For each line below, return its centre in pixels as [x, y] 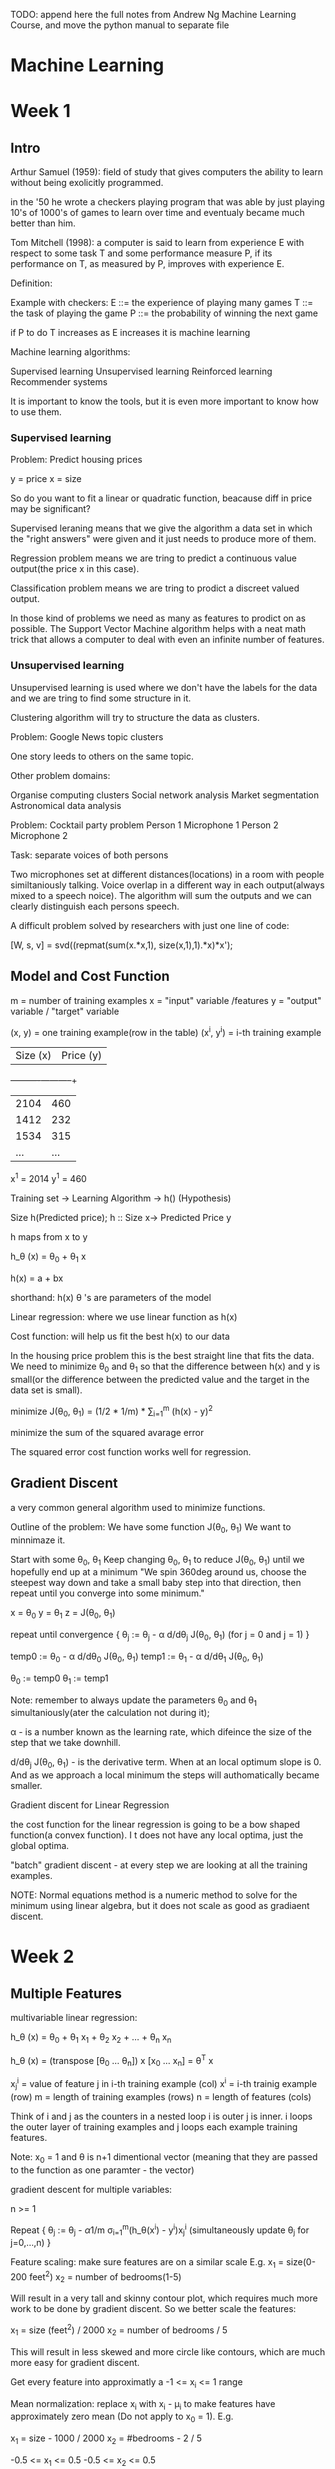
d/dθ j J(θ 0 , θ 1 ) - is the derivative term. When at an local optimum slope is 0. [166, 1763]
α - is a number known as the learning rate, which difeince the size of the [161, 1732]
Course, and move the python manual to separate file [120, 25]
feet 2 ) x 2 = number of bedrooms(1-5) [105, 2277]
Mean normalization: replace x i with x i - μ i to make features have [143, 2404]
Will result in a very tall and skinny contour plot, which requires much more [164, 2298]
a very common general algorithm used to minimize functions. [138, 1507]
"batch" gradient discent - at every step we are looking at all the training [159, 1865]
